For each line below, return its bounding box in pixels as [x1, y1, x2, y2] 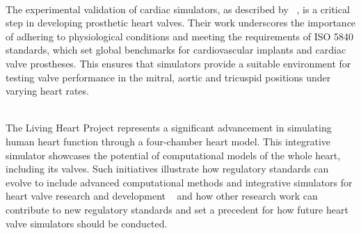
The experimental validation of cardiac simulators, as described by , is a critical [6, 1, 350, 16]
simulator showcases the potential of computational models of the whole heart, [6, 147, 341, 162]
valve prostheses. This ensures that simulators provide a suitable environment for [6, 56, 351, 70]
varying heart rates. [6, 83, 89, 98]
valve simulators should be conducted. [6, 216, 168, 230]
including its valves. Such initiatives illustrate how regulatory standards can [6, 161, 329, 176]
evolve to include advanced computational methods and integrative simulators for [6, 175, 353, 189]
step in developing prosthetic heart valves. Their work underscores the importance [6, 15, 356, 30]
